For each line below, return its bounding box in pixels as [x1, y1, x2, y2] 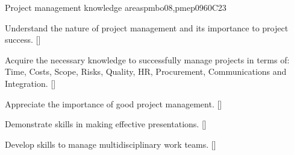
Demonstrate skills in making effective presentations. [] [5, 118, 207, 130]
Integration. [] [5, 77, 56, 89]
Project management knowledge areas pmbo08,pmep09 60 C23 [5, 1, 227, 13]
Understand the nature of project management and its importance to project [5, 21, 289, 34]
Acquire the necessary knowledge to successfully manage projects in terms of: [5, 53, 290, 66]
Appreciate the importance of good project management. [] [5, 97, 222, 110]
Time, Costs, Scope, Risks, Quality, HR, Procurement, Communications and [5, 65, 287, 78]
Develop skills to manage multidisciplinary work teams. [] [5, 138, 216, 150]
